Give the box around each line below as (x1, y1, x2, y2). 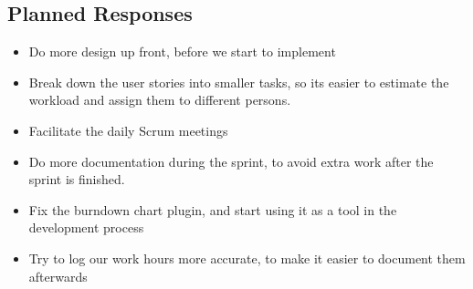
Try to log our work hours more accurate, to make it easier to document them (28, 248, 466, 267)
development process (28, 218, 144, 237)
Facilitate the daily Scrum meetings (28, 120, 228, 139)
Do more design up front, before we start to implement (28, 42, 336, 61)
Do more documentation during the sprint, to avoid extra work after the (28, 151, 434, 170)
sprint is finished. (28, 170, 125, 189)
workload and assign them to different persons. (28, 90, 291, 109)
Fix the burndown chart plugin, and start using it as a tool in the (28, 200, 397, 219)
